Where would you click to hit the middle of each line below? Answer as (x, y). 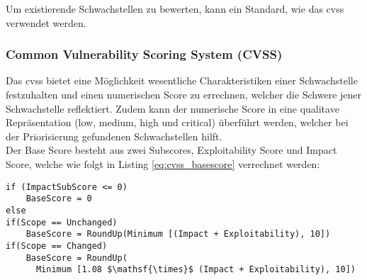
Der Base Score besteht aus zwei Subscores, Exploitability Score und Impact (171, 150)
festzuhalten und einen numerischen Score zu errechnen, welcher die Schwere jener (184, 94)
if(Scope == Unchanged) (62, 222)
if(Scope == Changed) (57, 246)
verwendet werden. (46, 22)
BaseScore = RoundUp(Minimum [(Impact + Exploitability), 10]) (178, 234)
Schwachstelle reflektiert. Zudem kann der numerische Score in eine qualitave (173, 108)
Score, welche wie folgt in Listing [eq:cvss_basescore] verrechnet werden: (163, 163)
